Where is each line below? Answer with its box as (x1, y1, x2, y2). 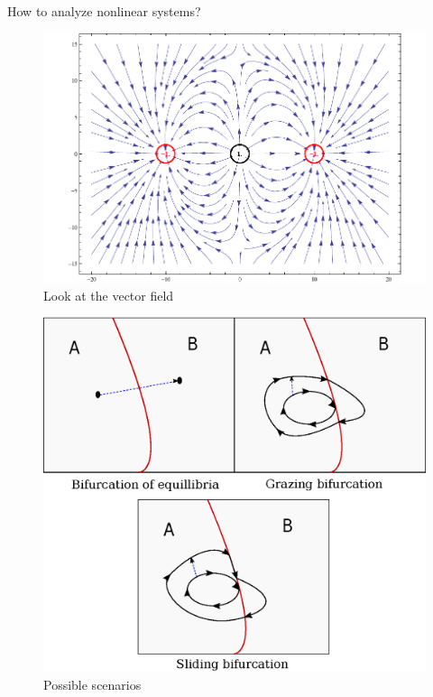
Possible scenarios (43, 674, 142, 693)
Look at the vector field (43, 285, 174, 304)
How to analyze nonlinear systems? (7, 2, 201, 20)
